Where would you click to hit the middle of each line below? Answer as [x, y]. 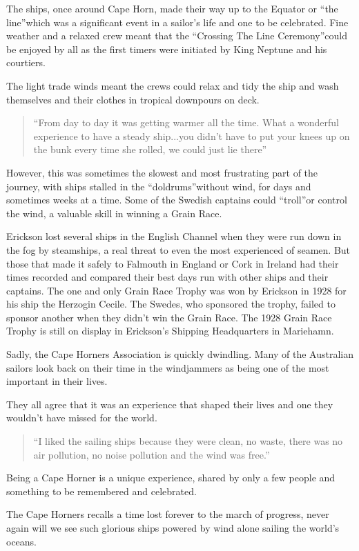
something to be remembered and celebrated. [101, 491]
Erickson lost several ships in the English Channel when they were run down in [174, 236]
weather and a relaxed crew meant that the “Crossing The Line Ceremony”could [177, 36]
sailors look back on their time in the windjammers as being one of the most [168, 367]
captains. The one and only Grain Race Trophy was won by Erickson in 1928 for [176, 290]
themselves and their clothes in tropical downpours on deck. [133, 99]
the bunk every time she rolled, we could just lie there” [150, 149]
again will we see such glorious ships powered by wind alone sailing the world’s [173, 528]
